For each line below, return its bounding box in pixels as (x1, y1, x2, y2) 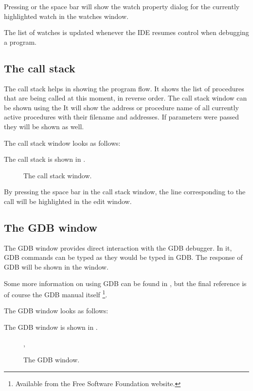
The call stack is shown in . (4, 154, 86, 164)
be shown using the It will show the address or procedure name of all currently (4, 102, 239, 112)
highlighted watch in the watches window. (4, 11, 128, 21)
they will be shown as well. (4, 121, 84, 131)
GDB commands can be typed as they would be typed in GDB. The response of (4, 252, 243, 262)
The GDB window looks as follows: (4, 306, 108, 316)
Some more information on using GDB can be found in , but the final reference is (4, 278, 247, 288)
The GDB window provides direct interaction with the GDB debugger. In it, (4, 242, 232, 253)
